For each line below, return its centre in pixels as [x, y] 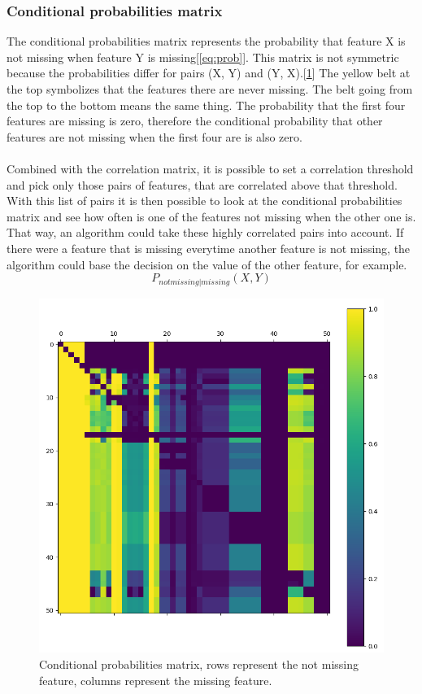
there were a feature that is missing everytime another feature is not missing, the [209, 248]
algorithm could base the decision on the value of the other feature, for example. [207, 264]
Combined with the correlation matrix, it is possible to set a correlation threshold [210, 168]
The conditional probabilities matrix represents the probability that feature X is [206, 41]
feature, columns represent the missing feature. [156, 680]
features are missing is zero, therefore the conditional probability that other [195, 121]
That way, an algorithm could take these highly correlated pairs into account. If [205, 232]
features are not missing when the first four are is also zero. [154, 136]
